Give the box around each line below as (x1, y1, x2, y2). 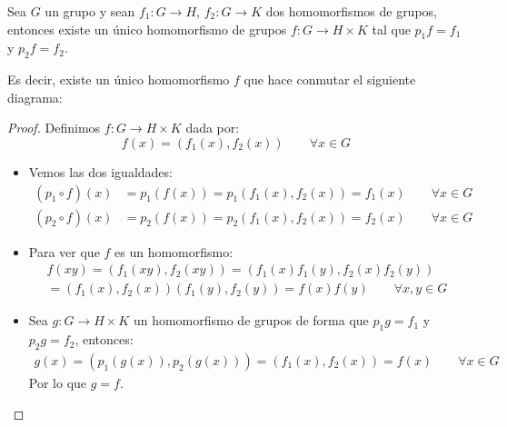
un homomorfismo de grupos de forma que (133, 311, 369, 330)
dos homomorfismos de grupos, (265, 2, 437, 20)
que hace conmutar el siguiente (244, 70, 416, 89)
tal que (372, 19, 411, 38)
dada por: (185, 118, 240, 137)
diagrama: (7, 87, 63, 106)
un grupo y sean (45, 2, 135, 20)
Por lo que (28, 372, 87, 392)
